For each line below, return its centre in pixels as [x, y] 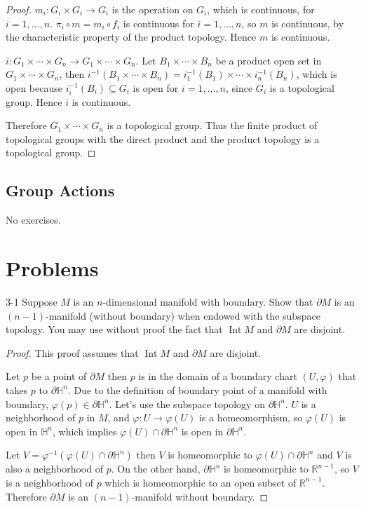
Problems [52, 268]
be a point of [59, 376]
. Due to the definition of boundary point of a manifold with [197, 389]
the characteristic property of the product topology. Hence [131, 37]
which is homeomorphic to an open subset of [201, 482]
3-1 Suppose [32, 301]
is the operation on [152, 9]
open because [34, 87]
